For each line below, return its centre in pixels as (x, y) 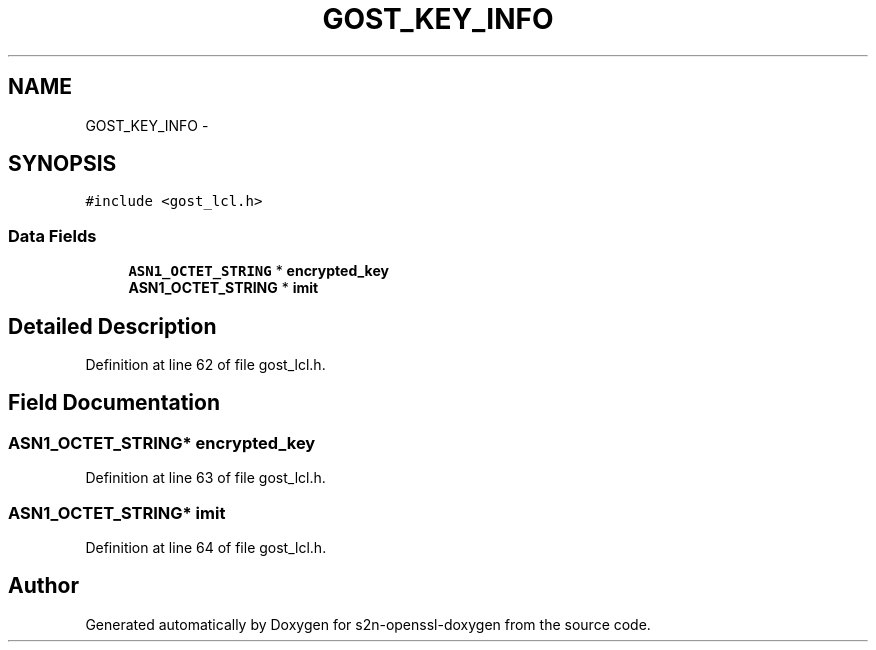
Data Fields (52, 235)
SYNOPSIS (62, 164)
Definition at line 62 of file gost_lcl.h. (205, 365)
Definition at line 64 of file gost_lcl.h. (206, 547)
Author (43, 586)
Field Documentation (114, 403)
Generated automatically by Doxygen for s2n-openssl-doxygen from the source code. (368, 624)
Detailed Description (112, 326)
